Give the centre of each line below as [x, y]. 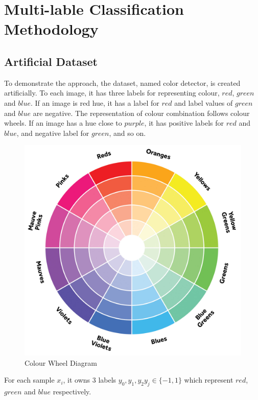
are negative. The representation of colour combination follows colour [141, 113]
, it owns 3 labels [90, 380]
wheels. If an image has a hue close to [63, 123]
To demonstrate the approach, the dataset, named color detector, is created [122, 83]
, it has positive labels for [184, 123]
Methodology [51, 29]
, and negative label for [53, 133]
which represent [209, 380]
